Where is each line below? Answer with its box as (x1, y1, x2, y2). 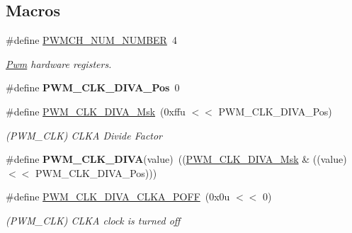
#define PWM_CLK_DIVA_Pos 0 (6, 80, 180, 95)
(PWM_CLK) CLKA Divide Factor (6, 127, 163, 142)
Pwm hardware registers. (6, 56, 112, 71)
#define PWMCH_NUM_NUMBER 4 (6, 33, 177, 47)
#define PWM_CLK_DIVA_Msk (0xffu (6, 103, 186, 118)
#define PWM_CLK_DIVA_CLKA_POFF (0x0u (6, 189, 230, 204)
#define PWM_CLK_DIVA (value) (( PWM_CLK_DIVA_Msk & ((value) (6, 152, 347, 166)
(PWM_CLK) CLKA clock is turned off (6, 212, 181, 227)
